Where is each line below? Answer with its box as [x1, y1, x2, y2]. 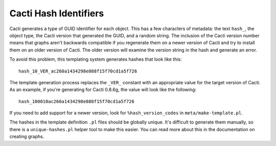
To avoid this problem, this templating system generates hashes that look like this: [9, 56, 182, 62]
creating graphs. [9, 133, 44, 140]
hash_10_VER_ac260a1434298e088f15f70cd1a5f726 [18, 68, 137, 74]
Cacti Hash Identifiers [9, 8, 104, 19]
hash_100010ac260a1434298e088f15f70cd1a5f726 [18, 99, 135, 104]
